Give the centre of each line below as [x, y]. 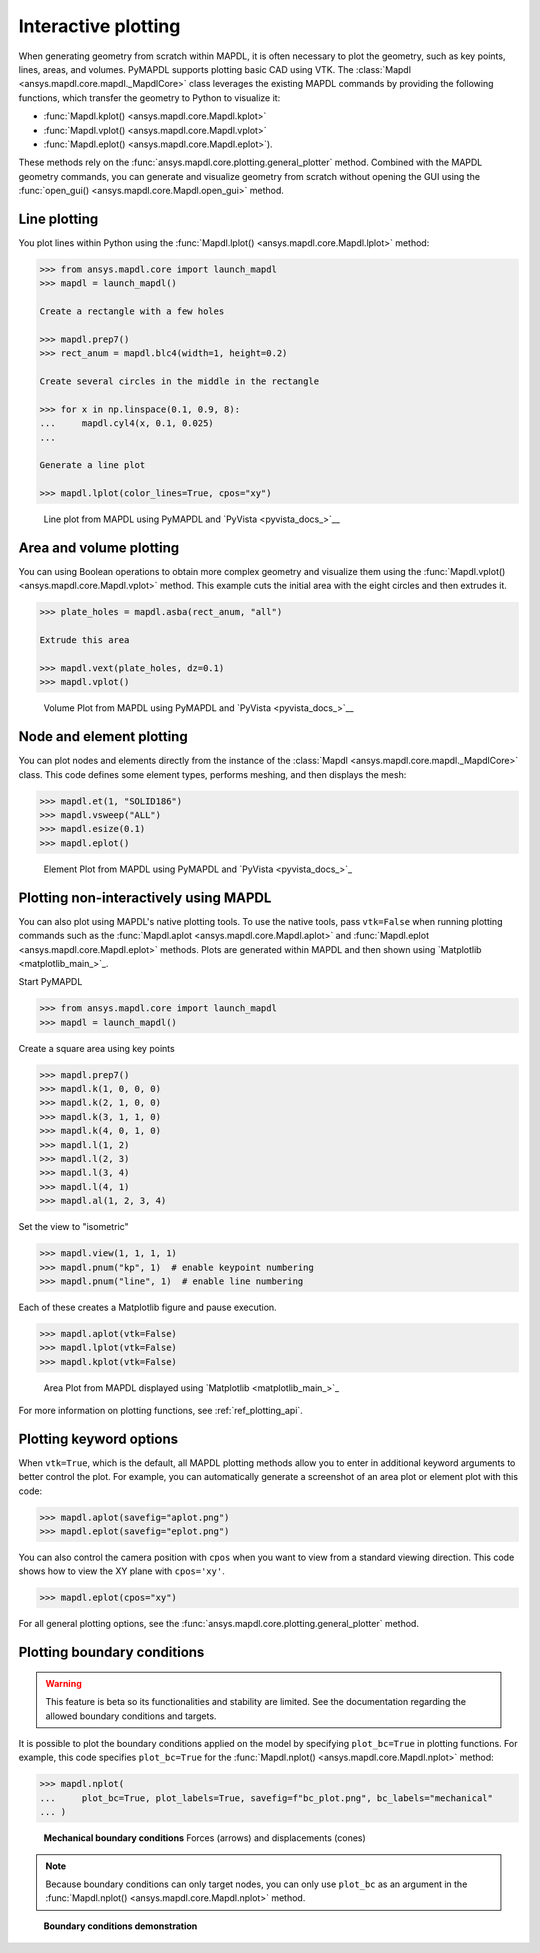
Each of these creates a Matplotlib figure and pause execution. [147, 1307]
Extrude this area [84, 640]
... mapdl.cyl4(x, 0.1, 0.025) [126, 423]
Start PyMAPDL [50, 982]
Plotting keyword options [98, 1438]
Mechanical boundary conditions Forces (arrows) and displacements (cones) [205, 1838]
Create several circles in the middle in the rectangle [179, 381]
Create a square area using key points [96, 1048]
